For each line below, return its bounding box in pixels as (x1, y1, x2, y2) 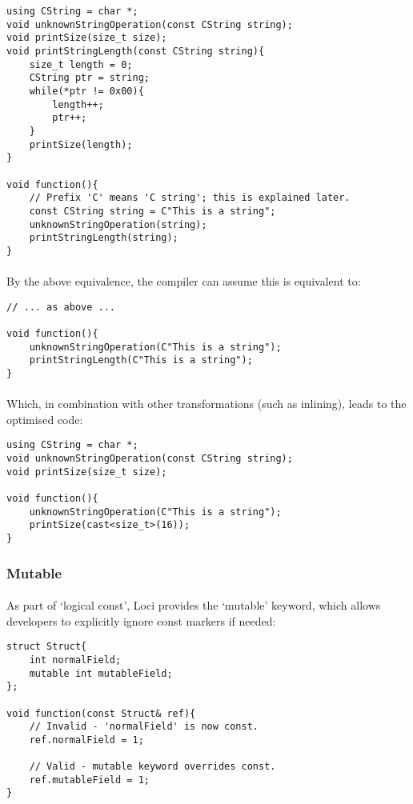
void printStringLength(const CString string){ (6, 45, 265, 57)
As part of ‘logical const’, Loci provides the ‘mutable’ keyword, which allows (6, 597, 381, 614)
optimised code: (6, 410, 83, 427)
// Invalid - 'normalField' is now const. (29, 721, 259, 733)
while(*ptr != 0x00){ (29, 85, 144, 97)
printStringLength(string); (29, 232, 178, 244)
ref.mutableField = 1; (29, 774, 150, 786)
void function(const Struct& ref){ (6, 707, 196, 719)
